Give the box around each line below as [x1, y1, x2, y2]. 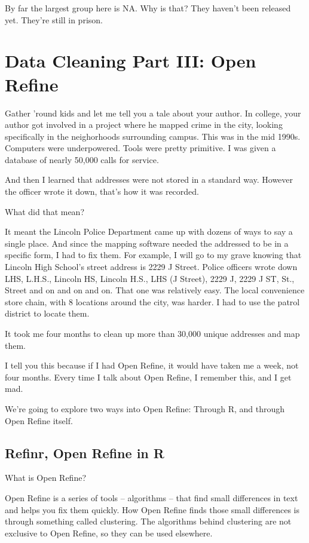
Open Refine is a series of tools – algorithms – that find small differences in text [5, 491, 298, 504]
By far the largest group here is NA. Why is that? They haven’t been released [5, 2, 291, 14]
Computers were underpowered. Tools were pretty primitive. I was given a [5, 142, 276, 154]
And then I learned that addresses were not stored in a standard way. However [5, 173, 293, 186]
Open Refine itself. [5, 414, 73, 427]
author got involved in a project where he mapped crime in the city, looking [5, 118, 283, 131]
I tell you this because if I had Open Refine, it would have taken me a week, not [5, 359, 299, 372]
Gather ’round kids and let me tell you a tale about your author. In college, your [5, 106, 301, 119]
